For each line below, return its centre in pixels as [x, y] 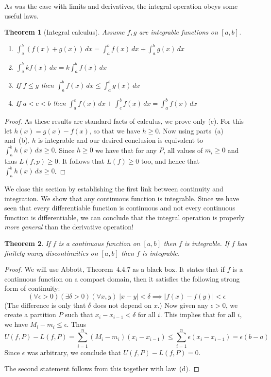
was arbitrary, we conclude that [74, 352]
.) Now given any [183, 305]
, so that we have [115, 130]
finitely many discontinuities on [51, 253]
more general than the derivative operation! [69, 227]
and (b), [17, 140]
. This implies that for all [198, 314]
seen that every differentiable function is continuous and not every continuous [120, 208]
